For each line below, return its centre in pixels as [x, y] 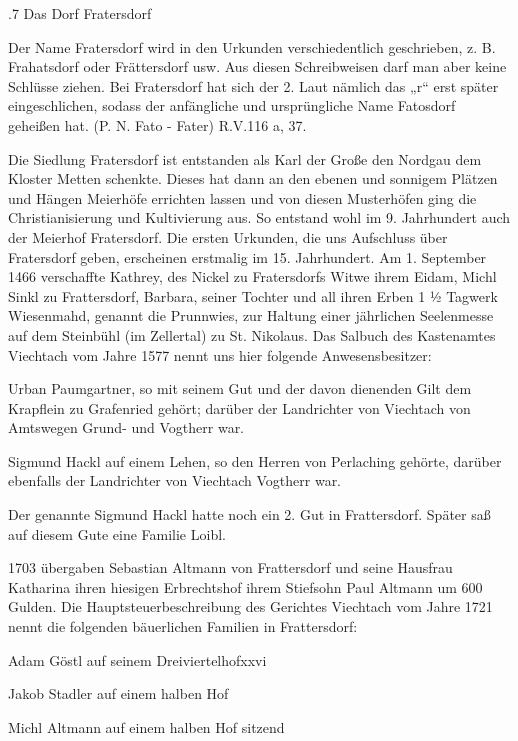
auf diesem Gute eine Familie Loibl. [117, 533]
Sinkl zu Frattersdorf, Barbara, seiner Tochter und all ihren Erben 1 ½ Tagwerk [253, 295]
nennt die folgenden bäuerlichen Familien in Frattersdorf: [183, 626]
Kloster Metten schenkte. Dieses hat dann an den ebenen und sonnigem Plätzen [253, 178]
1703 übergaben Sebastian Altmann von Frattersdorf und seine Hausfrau [230, 567]
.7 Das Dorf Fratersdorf [80, 13]
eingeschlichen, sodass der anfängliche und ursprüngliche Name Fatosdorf [232, 105]
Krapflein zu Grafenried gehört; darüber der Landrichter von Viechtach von [239, 407]
